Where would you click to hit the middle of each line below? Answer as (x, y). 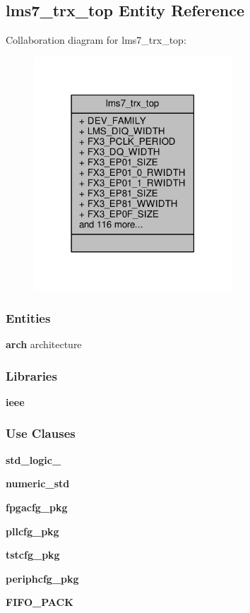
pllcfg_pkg (32, 531)
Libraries (31, 375)
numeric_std (38, 483)
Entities (28, 317)
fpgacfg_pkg (37, 507)
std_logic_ (34, 459)
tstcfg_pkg (33, 555)
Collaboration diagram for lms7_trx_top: (96, 40)
